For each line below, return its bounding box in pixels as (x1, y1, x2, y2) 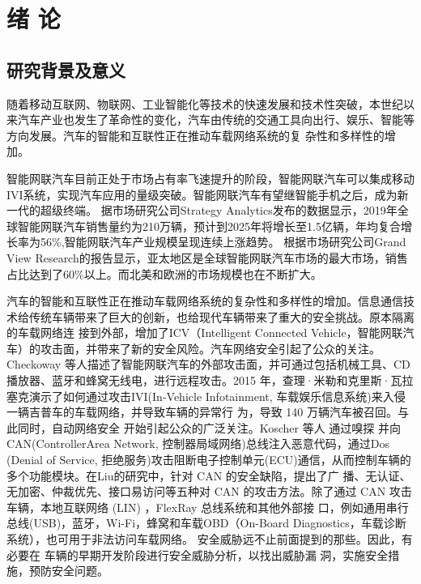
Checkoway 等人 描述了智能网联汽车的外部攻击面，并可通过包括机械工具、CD (6, 356, 410, 373)
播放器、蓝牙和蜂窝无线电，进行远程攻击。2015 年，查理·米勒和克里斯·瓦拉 (6, 372, 414, 389)
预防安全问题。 (28, 562, 108, 579)
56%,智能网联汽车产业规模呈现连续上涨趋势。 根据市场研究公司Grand (40, 233, 406, 250)
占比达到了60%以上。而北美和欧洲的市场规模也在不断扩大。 (6, 265, 322, 282)
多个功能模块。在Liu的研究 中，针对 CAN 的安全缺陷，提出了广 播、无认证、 (6, 467, 411, 484)
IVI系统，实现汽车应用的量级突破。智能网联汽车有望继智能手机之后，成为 (6, 185, 398, 202)
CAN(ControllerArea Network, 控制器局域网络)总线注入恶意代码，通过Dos (6, 435, 389, 452)
